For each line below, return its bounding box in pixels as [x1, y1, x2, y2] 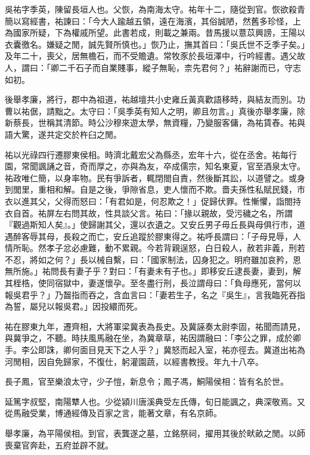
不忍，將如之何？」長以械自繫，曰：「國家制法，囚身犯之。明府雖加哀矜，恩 [5, 253, 301, 265]
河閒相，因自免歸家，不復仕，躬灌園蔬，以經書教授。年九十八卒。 [5, 355, 263, 367]
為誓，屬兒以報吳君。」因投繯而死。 [5, 300, 142, 312]
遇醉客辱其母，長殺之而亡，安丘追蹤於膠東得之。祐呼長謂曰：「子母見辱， [5, 230, 293, 242]
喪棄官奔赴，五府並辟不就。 [5, 438, 113, 451]
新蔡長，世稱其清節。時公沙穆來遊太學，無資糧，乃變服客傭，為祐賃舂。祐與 [5, 116, 305, 129]
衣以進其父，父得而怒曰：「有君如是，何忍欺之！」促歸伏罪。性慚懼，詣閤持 [5, 194, 301, 207]
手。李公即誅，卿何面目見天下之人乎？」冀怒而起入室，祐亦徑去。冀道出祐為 [5, 343, 305, 356]
